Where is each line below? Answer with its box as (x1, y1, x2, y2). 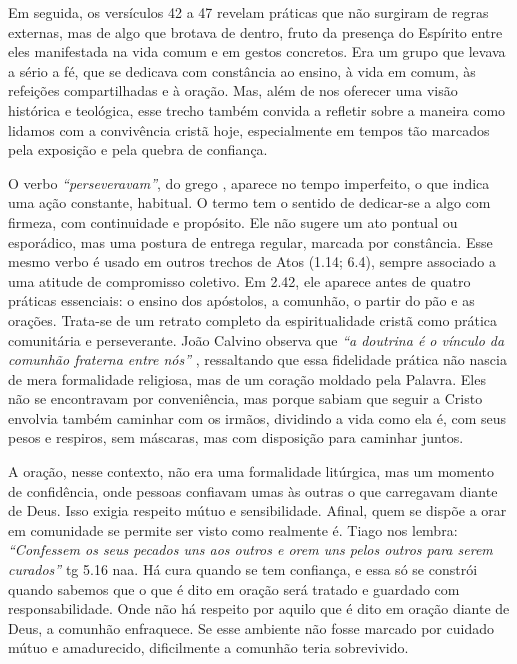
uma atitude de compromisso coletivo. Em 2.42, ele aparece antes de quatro (8, 270, 471, 291)
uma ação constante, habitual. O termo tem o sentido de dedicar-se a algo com (8, 192, 491, 213)
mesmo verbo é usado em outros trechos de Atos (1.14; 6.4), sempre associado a (8, 251, 496, 272)
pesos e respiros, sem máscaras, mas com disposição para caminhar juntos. (8, 427, 464, 448)
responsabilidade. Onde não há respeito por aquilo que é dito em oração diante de (8, 598, 510, 619)
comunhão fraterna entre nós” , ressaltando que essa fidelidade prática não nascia (8, 349, 507, 370)
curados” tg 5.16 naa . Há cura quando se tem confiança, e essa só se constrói (8, 559, 478, 580)
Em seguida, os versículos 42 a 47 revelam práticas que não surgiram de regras (8, 2, 489, 22)
